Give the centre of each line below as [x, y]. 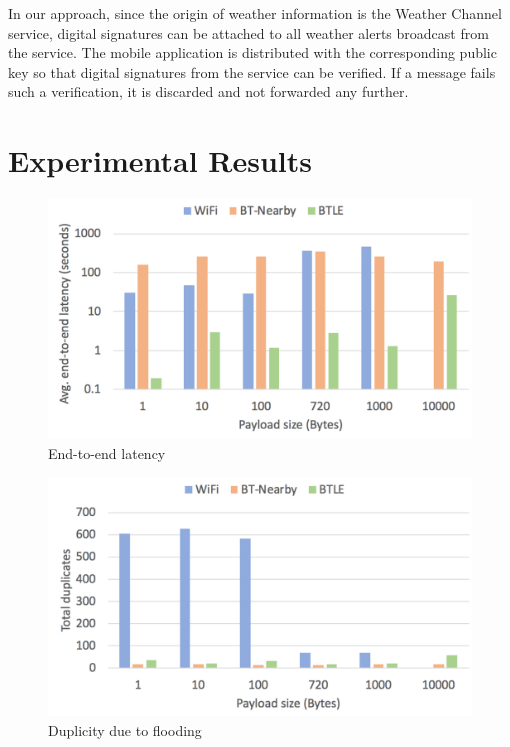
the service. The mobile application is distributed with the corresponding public [252, 52]
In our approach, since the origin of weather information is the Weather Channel [255, 13]
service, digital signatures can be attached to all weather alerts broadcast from [248, 32]
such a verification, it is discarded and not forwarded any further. [208, 91]
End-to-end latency [107, 452]
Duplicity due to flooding [125, 729]
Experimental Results [160, 160]
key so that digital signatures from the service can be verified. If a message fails [252, 71]
